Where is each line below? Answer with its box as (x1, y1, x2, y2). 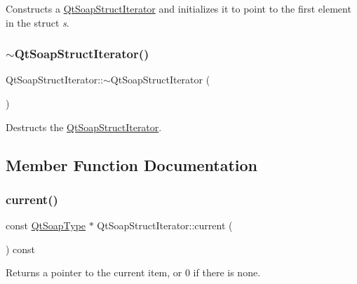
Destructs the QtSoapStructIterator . (6, 119, 162, 134)
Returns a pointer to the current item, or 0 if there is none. (6, 265, 261, 280)
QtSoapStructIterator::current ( (97, 218, 233, 233)
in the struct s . (6, 15, 69, 29)
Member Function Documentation (6, 154, 258, 175)
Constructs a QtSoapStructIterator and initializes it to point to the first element (6, 1, 351, 15)
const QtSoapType (6, 218, 86, 233)
